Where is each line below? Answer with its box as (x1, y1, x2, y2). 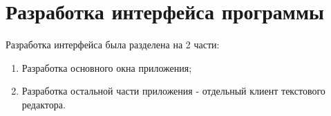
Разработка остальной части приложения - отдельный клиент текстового (21, 84, 325, 98)
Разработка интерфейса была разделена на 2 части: (6, 37, 220, 52)
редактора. (21, 97, 66, 111)
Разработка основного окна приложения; (21, 60, 192, 75)
